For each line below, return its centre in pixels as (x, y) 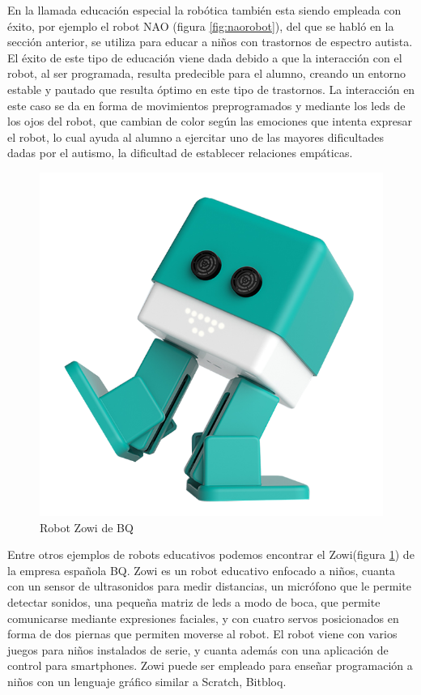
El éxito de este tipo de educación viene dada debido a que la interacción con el (205, 57)
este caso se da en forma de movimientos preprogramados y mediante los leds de (206, 105)
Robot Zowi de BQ (87, 527)
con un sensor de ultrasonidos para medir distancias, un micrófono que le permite (209, 586)
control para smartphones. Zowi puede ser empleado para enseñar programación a (210, 665)
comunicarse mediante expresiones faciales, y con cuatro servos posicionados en (203, 618)
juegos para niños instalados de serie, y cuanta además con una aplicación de (198, 649)
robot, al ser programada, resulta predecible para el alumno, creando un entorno (207, 73)
